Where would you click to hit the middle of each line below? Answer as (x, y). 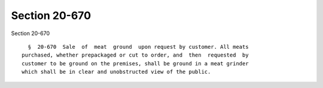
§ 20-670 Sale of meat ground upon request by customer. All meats (138, 47)
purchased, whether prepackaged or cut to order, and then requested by (135, 55)
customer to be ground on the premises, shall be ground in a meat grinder (135, 63)
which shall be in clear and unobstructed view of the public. (116, 72)
